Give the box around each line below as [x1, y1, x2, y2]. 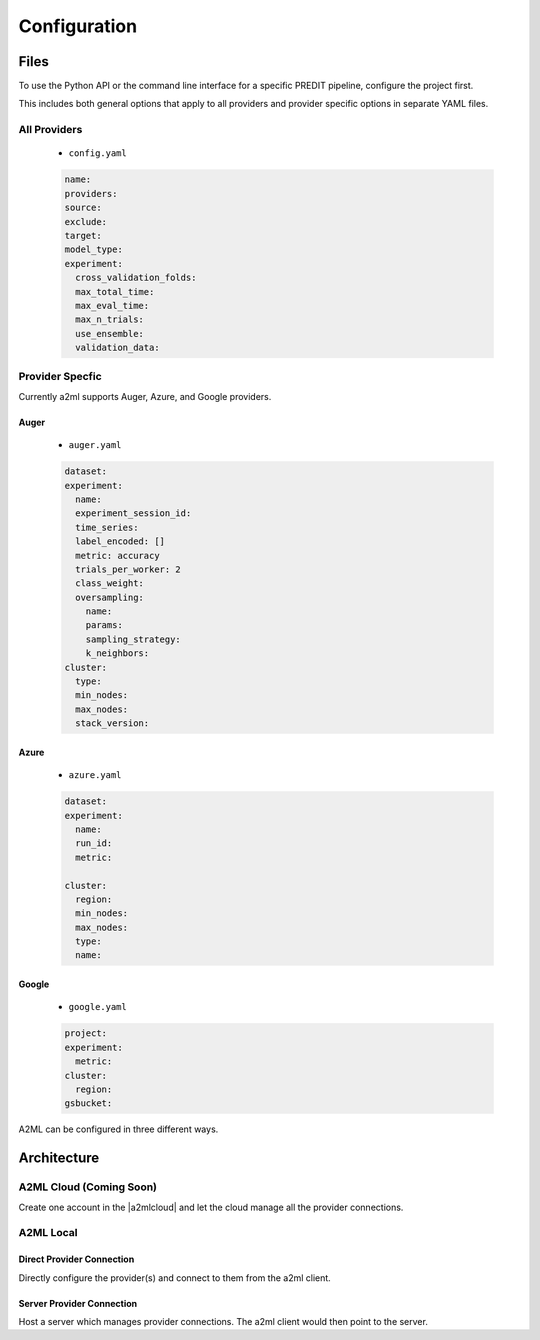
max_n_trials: [75, 314, 145, 325]
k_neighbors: [85, 648, 150, 659]
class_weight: [75, 578, 145, 589]
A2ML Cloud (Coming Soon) [18, 1180, 158, 1194]
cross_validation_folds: [75, 272, 197, 284]
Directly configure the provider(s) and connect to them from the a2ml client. [18, 1271, 332, 1284]
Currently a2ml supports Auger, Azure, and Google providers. [18, 390, 272, 402]
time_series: [75, 521, 139, 533]
